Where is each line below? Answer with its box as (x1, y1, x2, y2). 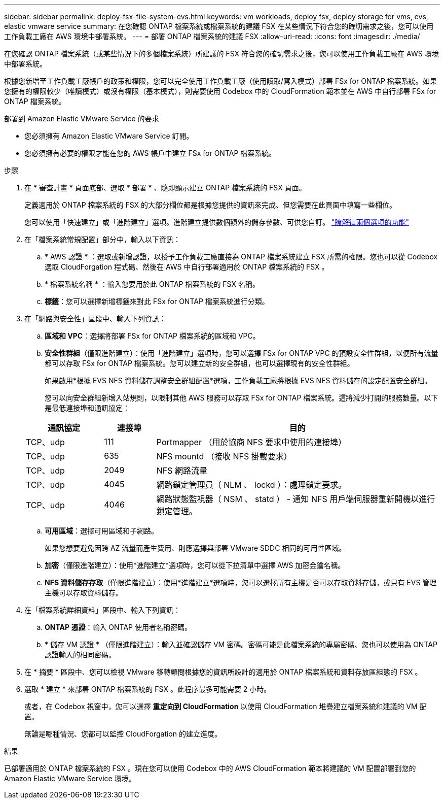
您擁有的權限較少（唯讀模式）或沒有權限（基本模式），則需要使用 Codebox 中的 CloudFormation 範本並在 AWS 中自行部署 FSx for (4, 87, 436, 95)
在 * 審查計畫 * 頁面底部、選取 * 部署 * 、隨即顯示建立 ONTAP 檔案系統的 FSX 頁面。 (24, 183, 306, 192)
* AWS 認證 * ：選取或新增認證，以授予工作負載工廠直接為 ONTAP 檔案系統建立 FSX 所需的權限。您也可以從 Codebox (45, 252, 438, 261)
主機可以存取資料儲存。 (45, 588, 123, 597)
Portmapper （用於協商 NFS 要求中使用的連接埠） (156, 437, 347, 447)
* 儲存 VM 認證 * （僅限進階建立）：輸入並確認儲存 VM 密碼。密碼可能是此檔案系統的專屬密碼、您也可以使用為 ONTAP (45, 640, 437, 649)
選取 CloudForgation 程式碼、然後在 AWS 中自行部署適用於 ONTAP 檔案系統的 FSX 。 (45, 262, 329, 271)
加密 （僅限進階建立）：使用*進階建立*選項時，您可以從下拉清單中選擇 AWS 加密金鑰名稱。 (45, 561, 345, 570)
